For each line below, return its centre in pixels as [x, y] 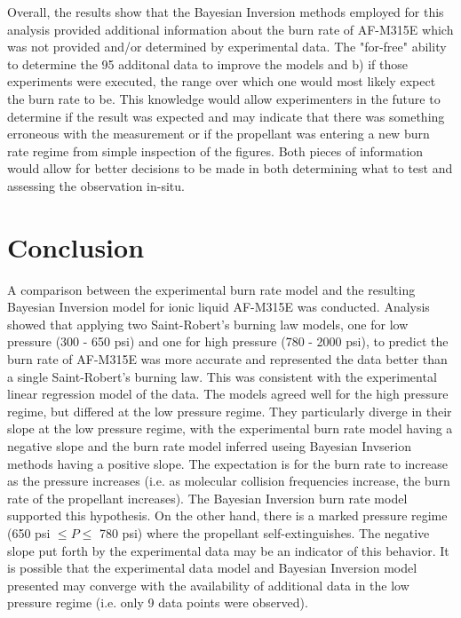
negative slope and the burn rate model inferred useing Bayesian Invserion [209, 446]
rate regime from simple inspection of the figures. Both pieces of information [215, 151]
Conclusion [76, 246]
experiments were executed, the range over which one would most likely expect [222, 81]
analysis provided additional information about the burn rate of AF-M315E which [230, 29]
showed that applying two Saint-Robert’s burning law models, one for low [208, 324]
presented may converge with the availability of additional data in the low [208, 585]
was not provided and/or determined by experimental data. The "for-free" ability [227, 47]
